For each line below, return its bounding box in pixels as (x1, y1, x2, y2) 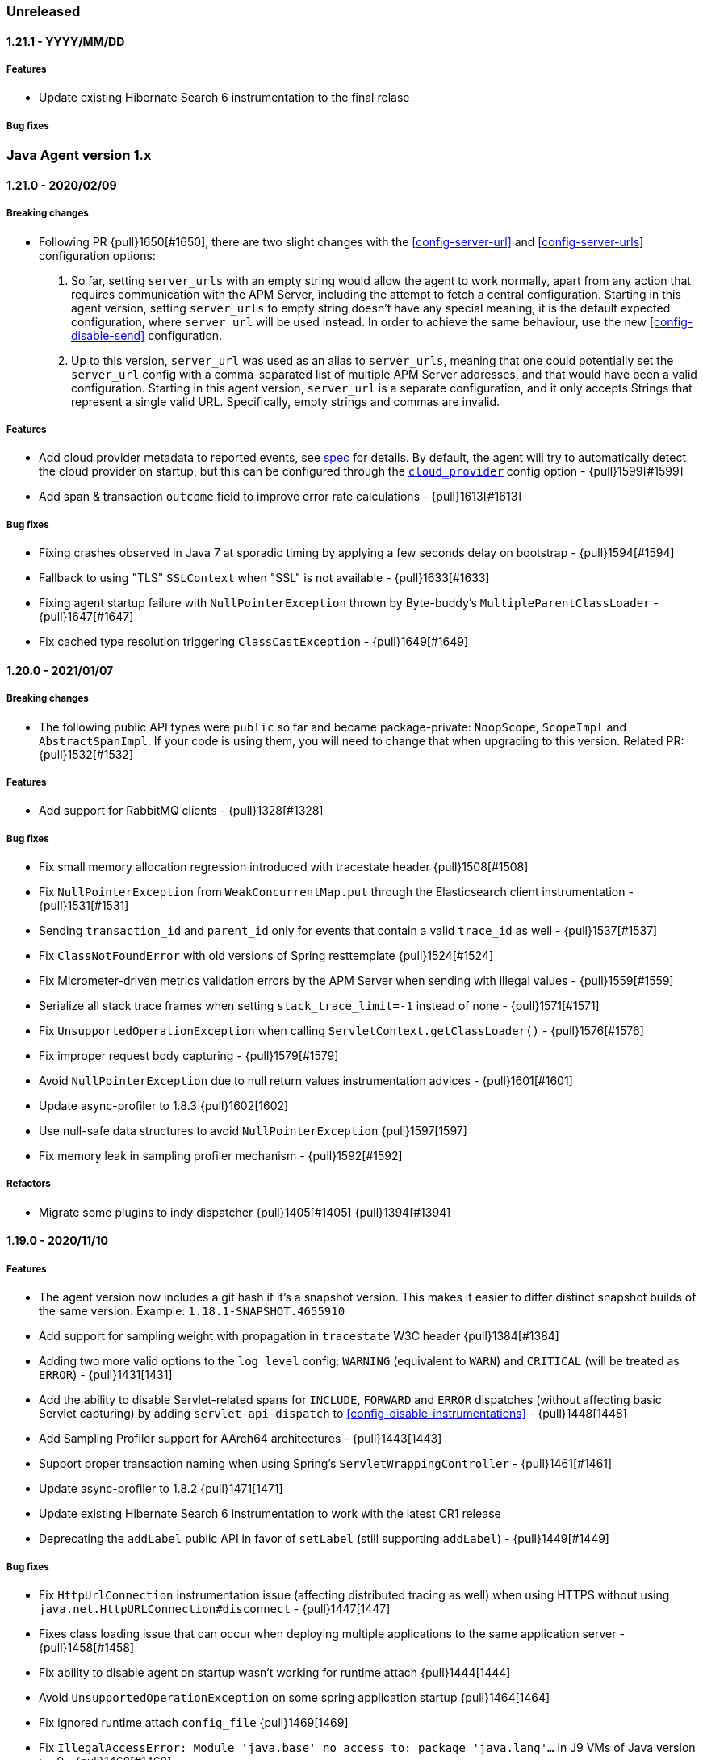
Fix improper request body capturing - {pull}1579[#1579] (39, 1049, 339, 1063)
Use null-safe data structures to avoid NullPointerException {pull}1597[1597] (39, 1124, 467, 1138)
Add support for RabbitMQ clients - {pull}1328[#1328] (39, 803, 324, 818)
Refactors (6, 1178, 51, 1190)
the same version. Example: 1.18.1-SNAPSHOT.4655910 (39, 1304, 345, 1318)
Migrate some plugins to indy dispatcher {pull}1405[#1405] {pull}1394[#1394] (39, 1205, 451, 1219)
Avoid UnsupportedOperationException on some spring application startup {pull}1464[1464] (39, 1691, 550, 1705)
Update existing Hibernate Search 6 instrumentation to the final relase (39, 90, 410, 105)
